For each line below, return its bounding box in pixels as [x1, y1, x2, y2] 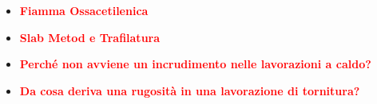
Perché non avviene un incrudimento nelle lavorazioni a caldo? [19, 56, 371, 72]
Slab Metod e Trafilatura [19, 29, 161, 45]
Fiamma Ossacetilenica [19, 2, 149, 18]
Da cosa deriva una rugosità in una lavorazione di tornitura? [19, 82, 360, 98]
